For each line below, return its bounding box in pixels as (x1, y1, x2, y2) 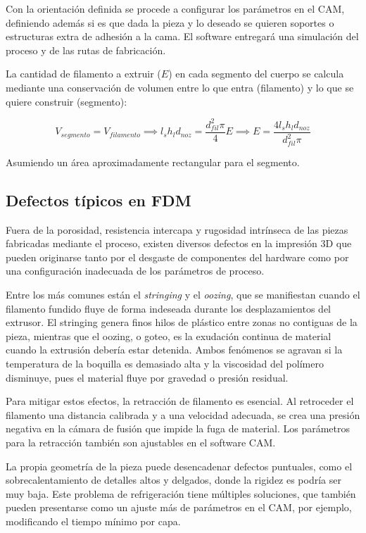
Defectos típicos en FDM (6, 189, 191, 211)
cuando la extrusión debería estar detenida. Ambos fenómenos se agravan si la (6, 342, 343, 357)
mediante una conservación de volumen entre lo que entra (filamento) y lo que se (6, 80, 354, 94)
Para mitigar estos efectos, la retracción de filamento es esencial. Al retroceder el (6, 394, 354, 408)
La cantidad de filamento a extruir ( (6, 66, 161, 81)
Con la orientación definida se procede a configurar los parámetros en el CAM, (6, 1, 345, 15)
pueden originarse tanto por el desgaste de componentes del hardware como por (6, 249, 349, 264)
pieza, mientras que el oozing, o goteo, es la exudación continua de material (6, 328, 332, 343)
